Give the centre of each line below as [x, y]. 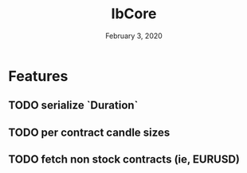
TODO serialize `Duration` [73, 105]
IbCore [134, 14]
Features [38, 76]
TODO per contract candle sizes [89, 132]
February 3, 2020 [134, 36]
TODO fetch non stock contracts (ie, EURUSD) [124, 160]
